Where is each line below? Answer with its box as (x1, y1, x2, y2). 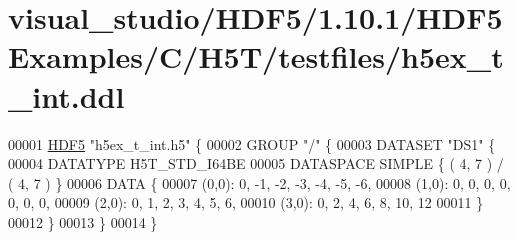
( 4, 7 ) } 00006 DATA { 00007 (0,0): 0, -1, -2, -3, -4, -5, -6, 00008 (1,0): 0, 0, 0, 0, (8, 172, 511, 193)
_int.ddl (8, 75, 125, 116)
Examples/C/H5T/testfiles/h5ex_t (8, 36, 504, 77)
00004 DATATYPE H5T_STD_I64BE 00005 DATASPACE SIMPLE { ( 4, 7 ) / (8, 153, 504, 174)
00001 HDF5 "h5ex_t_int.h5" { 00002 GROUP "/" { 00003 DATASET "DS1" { (8, 133, 496, 154)
